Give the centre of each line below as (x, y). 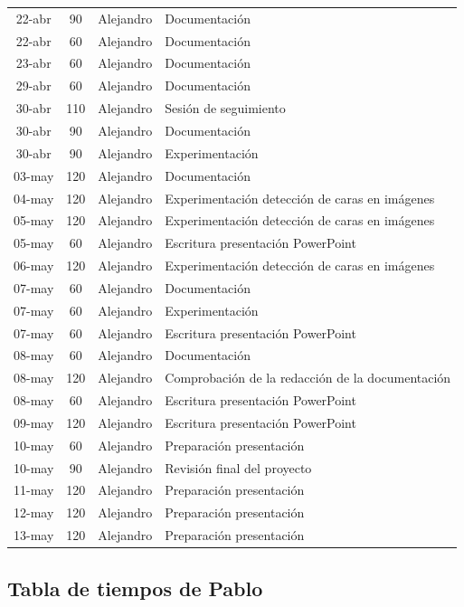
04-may (34, 198)
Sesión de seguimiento (225, 108)
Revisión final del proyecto (238, 467)
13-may (34, 535)
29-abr (33, 85)
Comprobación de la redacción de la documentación (308, 378)
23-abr (33, 63)
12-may (34, 512)
